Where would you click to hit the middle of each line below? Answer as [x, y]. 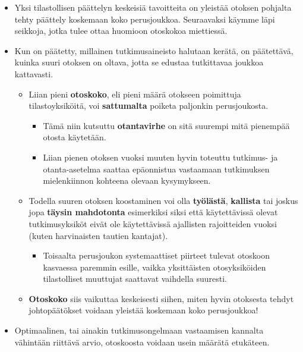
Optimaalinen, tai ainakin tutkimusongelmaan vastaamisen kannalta [139, 330]
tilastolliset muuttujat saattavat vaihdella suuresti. [135, 279]
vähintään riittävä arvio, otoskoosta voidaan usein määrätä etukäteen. [142, 342]
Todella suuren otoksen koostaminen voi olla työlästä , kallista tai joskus [163, 200]
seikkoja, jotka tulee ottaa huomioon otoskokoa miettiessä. [121, 31]
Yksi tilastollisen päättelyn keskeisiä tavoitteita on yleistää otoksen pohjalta [153, 7]
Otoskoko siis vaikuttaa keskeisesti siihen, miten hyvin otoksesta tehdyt [161, 298]
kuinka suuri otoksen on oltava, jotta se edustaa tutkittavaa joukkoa [139, 62]
